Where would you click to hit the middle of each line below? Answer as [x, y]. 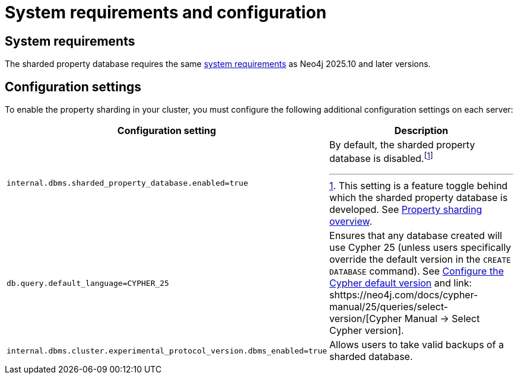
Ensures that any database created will [416, 236]
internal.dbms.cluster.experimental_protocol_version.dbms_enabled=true [167, 351]
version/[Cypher [366, 319]
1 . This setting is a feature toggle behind [419, 186]
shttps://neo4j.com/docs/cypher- [404, 295]
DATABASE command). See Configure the [417, 271]
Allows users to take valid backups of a [417, 345]
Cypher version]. [367, 331]
